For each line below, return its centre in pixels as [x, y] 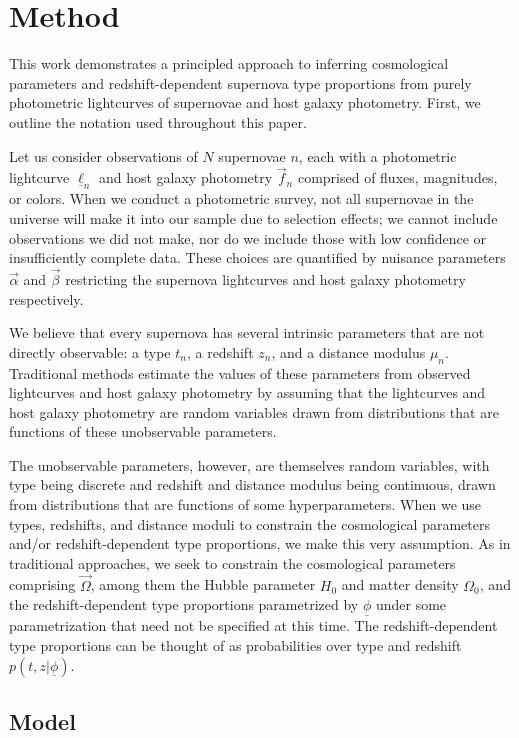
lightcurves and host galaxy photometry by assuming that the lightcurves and [247, 392]
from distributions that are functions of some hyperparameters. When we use [245, 504]
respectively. [46, 298]
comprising [42, 584]
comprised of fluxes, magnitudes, [397, 177]
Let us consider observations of [103, 155]
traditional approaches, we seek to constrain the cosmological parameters [232, 562]
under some [411, 604]
